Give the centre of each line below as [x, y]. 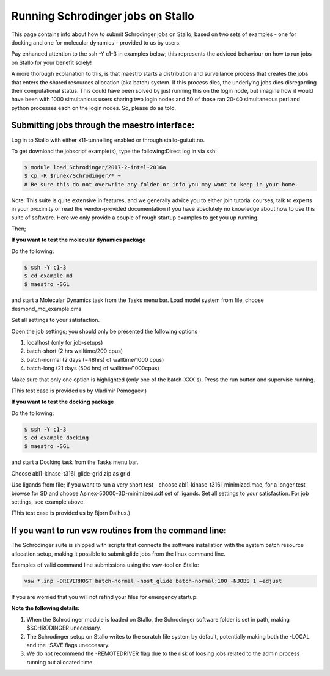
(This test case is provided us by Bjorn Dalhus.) [71, 513]
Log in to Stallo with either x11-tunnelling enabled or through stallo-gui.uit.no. [108, 140]
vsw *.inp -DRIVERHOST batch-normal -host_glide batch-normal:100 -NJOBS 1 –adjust [153, 581]
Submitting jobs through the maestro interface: [103, 125]
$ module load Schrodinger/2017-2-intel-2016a [95, 167]
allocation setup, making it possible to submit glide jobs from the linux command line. [119, 554]
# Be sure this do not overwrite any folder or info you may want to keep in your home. [161, 184]
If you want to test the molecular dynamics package [79, 240]
